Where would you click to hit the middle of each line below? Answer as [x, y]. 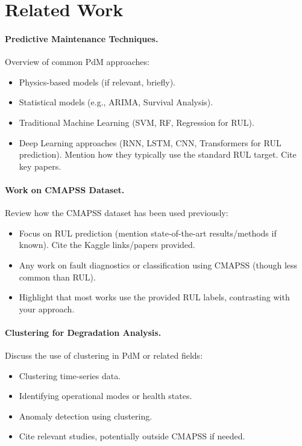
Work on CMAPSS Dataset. [65, 189]
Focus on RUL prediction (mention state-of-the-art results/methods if [148, 233]
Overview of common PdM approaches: [77, 62]
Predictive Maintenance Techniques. [82, 38]
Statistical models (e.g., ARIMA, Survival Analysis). [116, 102]
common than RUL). [57, 277]
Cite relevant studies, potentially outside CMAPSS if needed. [132, 436]
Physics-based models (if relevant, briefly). [97, 82]
